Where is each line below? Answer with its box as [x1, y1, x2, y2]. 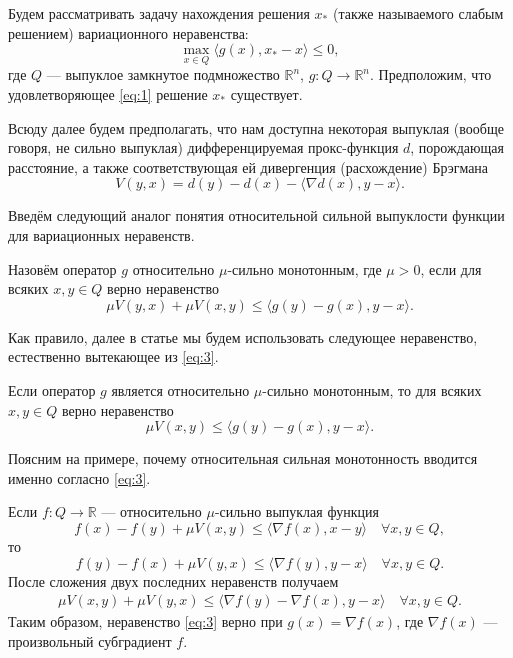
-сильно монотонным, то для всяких [262, 379, 482, 400]
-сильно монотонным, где [227, 258, 382, 279]
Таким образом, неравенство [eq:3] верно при [8, 611, 283, 632]
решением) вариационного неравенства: [8, 22, 249, 43]
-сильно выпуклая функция [214, 501, 379, 522]
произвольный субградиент [8, 630, 172, 651]
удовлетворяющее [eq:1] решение [8, 84, 208, 104]
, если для [420, 258, 482, 279]
